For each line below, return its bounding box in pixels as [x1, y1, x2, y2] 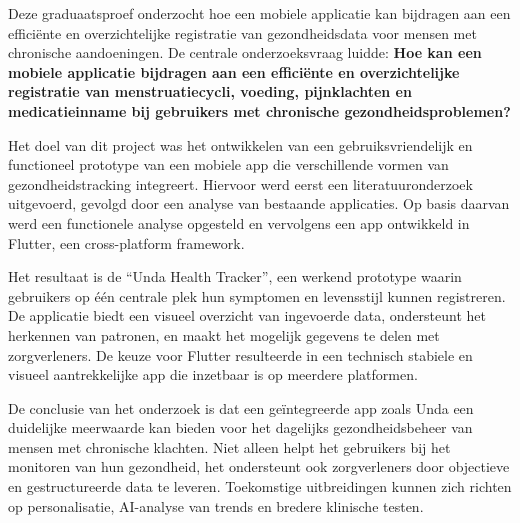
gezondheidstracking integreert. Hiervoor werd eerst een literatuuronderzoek [8, 173, 473, 194]
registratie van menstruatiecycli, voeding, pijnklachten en [8, 81, 412, 102]
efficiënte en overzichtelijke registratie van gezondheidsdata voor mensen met [8, 22, 477, 43]
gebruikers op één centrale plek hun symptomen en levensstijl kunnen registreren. [8, 285, 506, 306]
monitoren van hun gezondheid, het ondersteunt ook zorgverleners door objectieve [8, 456, 510, 477]
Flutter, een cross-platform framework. [8, 232, 245, 253]
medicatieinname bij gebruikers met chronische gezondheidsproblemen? [8, 100, 511, 121]
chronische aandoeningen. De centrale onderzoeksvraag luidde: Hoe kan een [8, 42, 482, 63]
